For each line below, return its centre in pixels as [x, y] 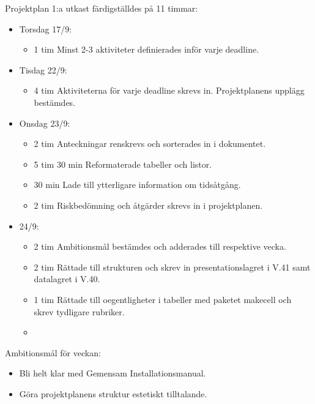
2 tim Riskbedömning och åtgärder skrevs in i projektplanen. [148, 205]
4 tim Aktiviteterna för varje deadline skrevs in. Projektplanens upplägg [169, 90]
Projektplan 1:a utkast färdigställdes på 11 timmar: [102, 8]
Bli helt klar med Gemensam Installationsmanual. [113, 373]
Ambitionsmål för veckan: [53, 352]
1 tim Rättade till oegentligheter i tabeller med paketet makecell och [163, 299]
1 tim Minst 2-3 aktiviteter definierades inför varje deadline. [146, 49]
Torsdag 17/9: [46, 28]
